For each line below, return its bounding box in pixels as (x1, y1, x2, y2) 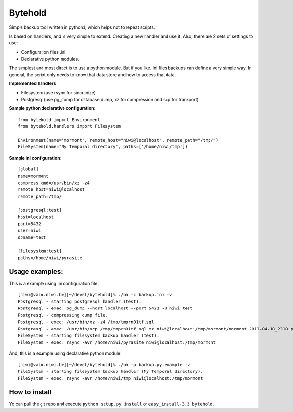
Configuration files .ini (21, 49, 66, 55)
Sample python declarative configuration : (9, 105, 96, 111)
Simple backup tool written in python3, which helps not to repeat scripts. (9, 24, 155, 30)
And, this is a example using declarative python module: (9, 350, 122, 356)
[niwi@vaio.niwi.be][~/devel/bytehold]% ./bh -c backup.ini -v (18, 292, 172, 297)
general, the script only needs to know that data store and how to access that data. (9, 71, 176, 78)
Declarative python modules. (21, 56, 79, 62)
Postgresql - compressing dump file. (18, 312, 108, 318)
